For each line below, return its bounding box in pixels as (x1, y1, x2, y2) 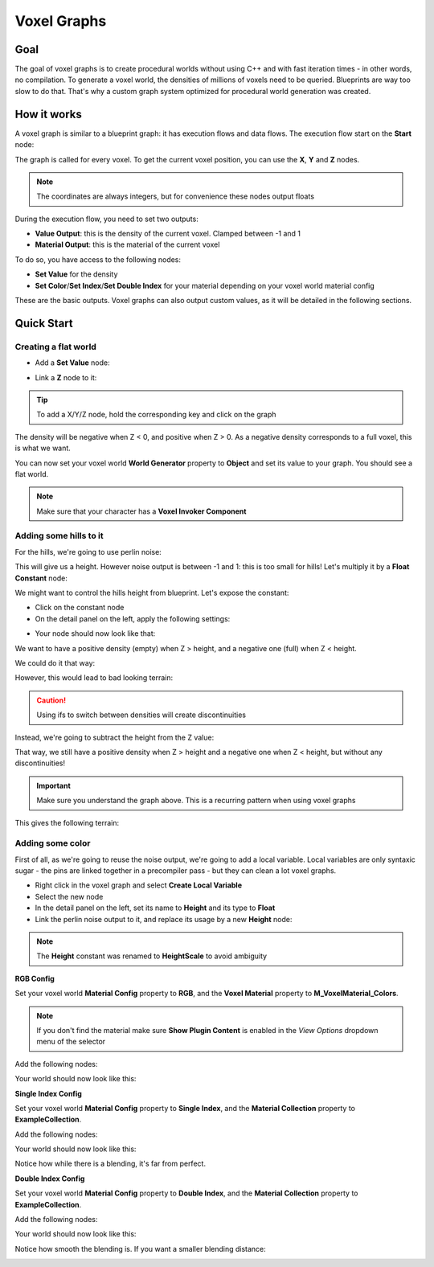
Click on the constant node (35, 603, 125, 613)
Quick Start (14, 316, 73, 330)
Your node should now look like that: (35, 629, 156, 638)
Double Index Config (14, 1174, 85, 1183)
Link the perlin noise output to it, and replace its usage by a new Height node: (35, 914, 293, 924)
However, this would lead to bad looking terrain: (14, 673, 174, 683)
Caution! (36, 695, 67, 705)
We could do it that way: (14, 658, 96, 667)
